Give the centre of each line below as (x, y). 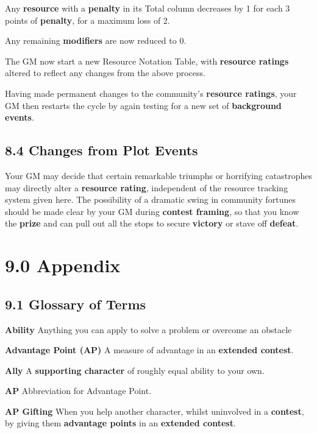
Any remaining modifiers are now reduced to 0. (96, 40)
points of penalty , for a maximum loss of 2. (87, 20)
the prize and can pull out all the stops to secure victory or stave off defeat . (152, 223)
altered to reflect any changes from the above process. (105, 73)
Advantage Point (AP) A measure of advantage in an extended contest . (149, 350)
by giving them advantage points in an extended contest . (120, 423)
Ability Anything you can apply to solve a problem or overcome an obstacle (148, 329)
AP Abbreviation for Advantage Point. (78, 391)
